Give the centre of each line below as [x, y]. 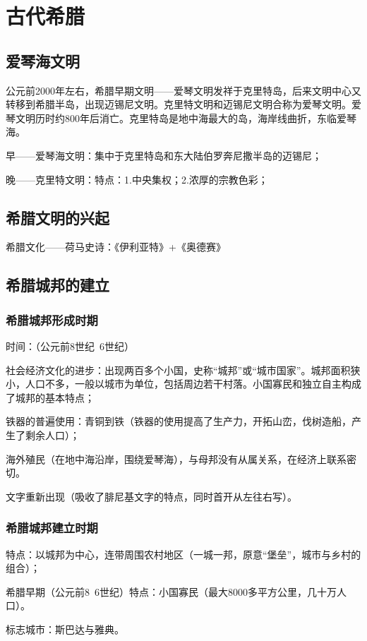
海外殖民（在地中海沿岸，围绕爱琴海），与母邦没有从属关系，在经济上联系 [176, 459]
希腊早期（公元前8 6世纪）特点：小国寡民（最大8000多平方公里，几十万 [171, 591]
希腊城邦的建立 [58, 285]
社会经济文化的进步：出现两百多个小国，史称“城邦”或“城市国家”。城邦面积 [178, 370]
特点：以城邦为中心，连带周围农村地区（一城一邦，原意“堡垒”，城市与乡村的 [183, 554]
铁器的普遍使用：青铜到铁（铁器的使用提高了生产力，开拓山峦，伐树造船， [179, 421]
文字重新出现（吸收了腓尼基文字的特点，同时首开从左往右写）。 [151, 496]
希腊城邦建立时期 [52, 528]
